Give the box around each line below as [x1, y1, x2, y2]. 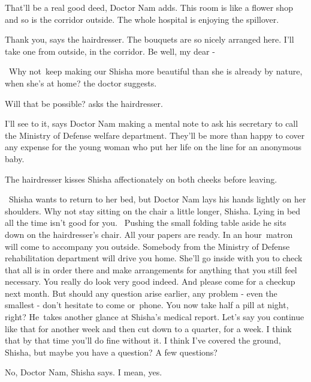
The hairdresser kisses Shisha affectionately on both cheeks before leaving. [5, 172, 277, 185]
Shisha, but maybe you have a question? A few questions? [5, 345, 218, 358]
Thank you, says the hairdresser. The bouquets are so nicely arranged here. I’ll [5, 33, 294, 46]
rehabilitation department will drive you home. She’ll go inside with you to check [5, 252, 303, 264]
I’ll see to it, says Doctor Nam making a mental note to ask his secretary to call [5, 117, 298, 130]
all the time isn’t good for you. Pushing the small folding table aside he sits [5, 216, 286, 229]
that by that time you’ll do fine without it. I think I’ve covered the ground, [5, 334, 281, 347]
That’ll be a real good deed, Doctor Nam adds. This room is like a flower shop [5, 1, 293, 13]
